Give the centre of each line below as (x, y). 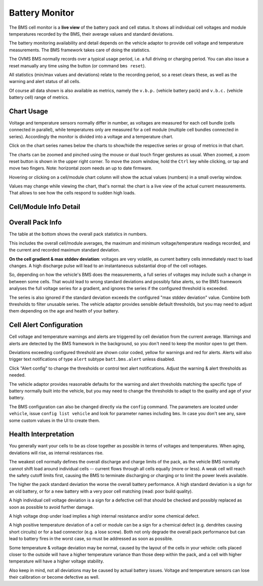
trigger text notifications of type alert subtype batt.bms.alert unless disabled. (92, 359)
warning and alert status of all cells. (45, 82)
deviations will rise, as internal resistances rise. (56, 453)
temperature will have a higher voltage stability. (56, 561)
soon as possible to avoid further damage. (51, 507)
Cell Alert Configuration (46, 325)
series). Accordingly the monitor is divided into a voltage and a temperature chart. (91, 136)
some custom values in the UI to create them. (55, 420)
